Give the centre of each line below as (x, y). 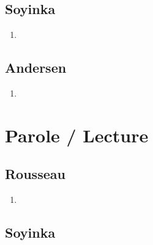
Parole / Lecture (77, 135)
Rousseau (35, 174)
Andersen (36, 68)
